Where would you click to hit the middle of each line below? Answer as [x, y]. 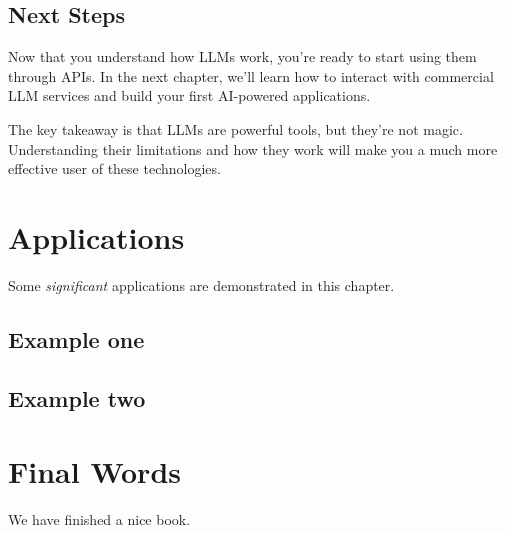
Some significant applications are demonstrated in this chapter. [201, 284]
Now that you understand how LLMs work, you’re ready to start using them [242, 56]
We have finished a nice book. [99, 519]
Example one [76, 338]
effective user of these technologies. [114, 168]
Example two [77, 397]
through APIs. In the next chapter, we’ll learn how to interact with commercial [251, 75]
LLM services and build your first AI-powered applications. [189, 95]
